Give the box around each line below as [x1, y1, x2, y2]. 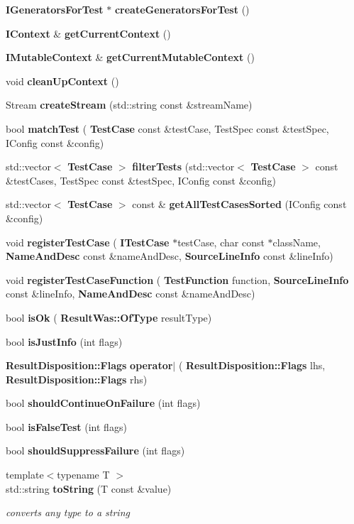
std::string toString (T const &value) [6, 481, 172, 496]
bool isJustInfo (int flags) [6, 334, 123, 349]
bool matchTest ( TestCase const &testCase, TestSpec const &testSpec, [6, 121, 329, 136]
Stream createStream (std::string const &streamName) [6, 97, 253, 112]
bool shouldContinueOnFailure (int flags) [6, 395, 201, 410]
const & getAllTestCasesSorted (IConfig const [132, 197, 347, 212]
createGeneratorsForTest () [114, 2, 250, 16]
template [6, 467, 44, 482]
